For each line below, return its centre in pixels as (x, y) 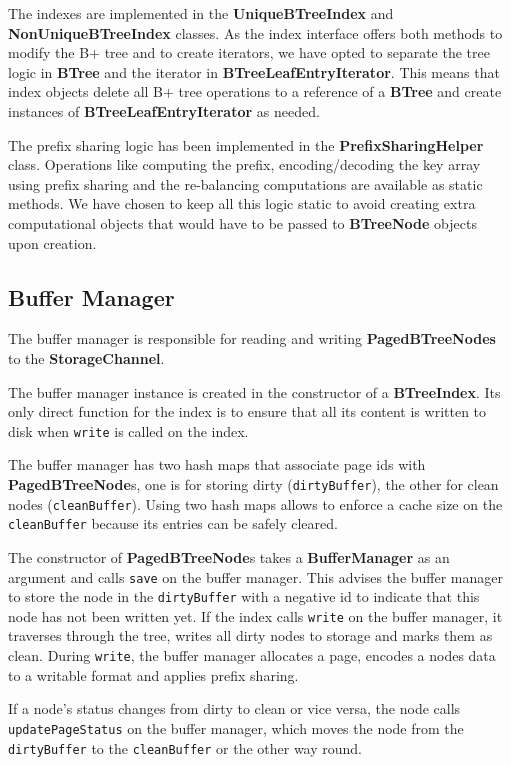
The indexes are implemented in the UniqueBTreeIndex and (201, 13)
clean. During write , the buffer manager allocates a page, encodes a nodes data (252, 655)
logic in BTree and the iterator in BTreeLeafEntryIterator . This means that (254, 71)
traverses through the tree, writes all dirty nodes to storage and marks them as (250, 635)
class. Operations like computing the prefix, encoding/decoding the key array (244, 164)
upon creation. (52, 242)
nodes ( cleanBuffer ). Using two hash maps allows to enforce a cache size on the (255, 503)
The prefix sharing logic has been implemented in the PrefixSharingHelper (246, 144)
